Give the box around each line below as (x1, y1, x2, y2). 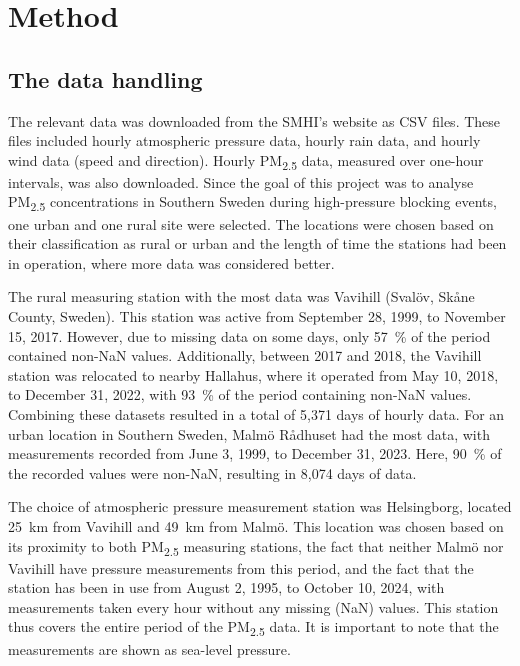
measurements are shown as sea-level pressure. (8, 638, 291, 659)
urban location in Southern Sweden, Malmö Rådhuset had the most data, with (8, 423, 490, 444)
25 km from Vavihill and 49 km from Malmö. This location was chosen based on (8, 515, 504, 536)
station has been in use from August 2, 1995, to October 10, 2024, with (8, 577, 445, 598)
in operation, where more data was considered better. (8, 252, 335, 273)
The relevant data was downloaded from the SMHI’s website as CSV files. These (8, 110, 501, 131)
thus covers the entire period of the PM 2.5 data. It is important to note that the (8, 616, 499, 640)
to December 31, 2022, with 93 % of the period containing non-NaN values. (8, 384, 472, 405)
